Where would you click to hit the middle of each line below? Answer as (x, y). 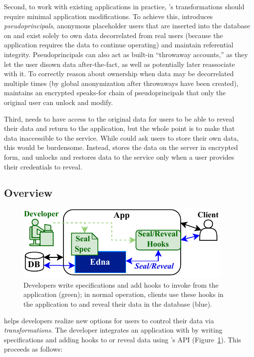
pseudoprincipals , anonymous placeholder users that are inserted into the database (127, 26)
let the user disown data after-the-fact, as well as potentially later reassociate (119, 64)
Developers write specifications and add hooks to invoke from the (121, 284)
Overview (28, 193)
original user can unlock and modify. (59, 102)
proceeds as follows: (33, 349)
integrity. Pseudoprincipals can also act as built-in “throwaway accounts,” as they (126, 54)
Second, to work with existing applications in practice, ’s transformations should (124, 6)
